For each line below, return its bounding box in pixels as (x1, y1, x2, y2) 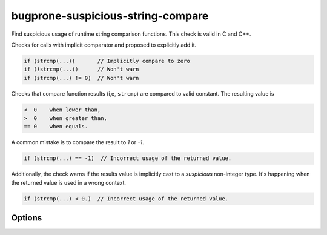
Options (11, 213, 42, 223)
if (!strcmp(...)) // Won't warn (24, 66, 139, 73)
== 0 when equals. (24, 123, 88, 130)
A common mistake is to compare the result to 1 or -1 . (11, 139, 145, 146)
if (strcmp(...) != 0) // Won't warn (24, 74, 139, 81)
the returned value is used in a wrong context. (11, 179, 127, 186)
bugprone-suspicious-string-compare (11, 9, 209, 22)
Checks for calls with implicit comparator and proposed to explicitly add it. (11, 41, 197, 48)
